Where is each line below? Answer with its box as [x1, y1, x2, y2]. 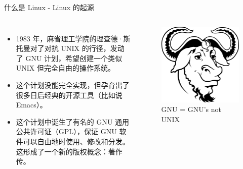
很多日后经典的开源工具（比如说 [16, 89, 123, 100]
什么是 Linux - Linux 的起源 [4, 2, 94, 12]
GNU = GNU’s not [161, 104, 222, 115]
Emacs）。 [16, 99, 47, 110]
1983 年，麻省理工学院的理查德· [16, 33, 124, 43]
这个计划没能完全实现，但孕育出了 [16, 79, 130, 90]
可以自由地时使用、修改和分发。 [23, 136, 130, 146]
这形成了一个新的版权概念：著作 [16, 146, 123, 156]
